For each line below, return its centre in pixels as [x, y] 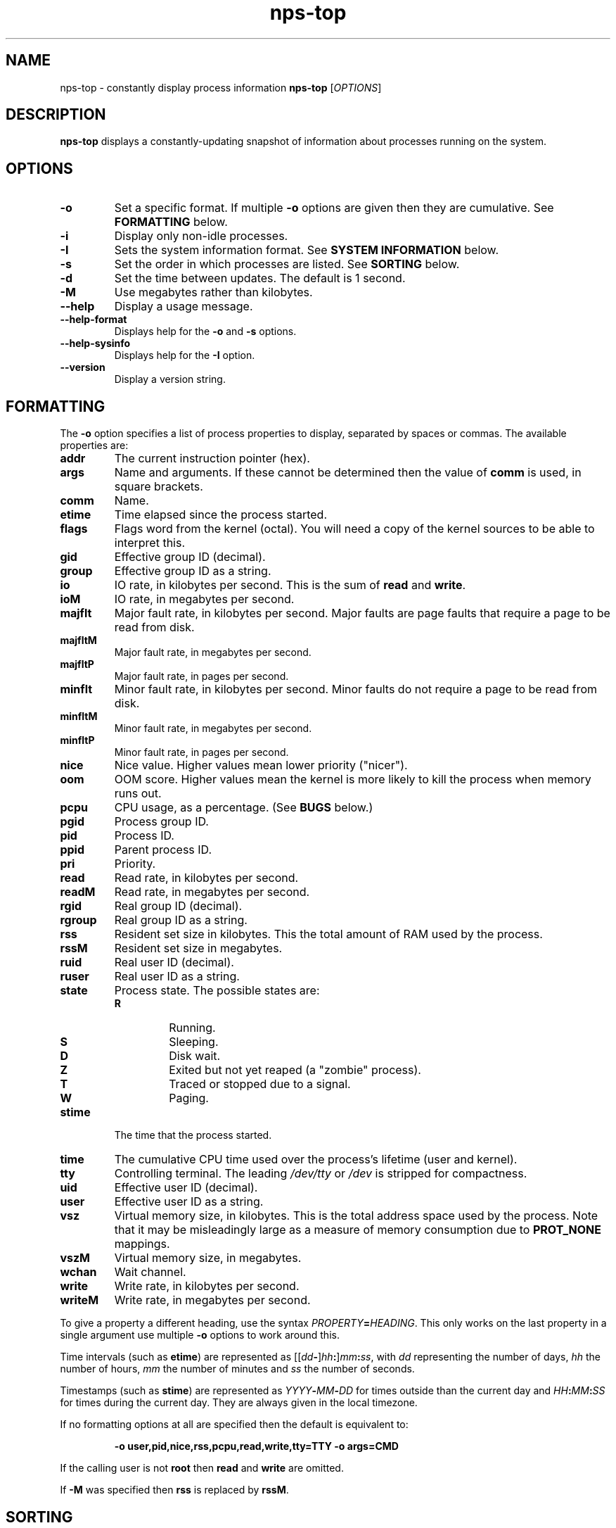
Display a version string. [170, 379]
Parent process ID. [163, 850]
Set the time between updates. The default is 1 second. [260, 278]
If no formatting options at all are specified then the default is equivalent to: [234, 1425]
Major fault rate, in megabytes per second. [213, 652]
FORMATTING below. [171, 222]
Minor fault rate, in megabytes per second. [213, 728]
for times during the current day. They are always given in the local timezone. [239, 1403]
